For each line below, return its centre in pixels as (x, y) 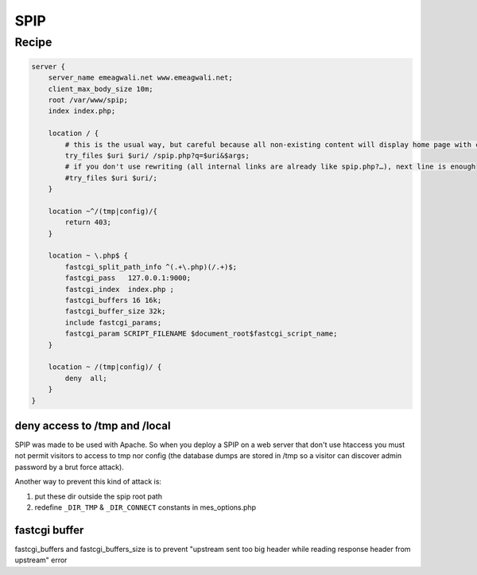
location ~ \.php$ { (88, 256)
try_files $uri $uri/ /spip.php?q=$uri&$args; (157, 155)
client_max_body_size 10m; (101, 89)
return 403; (88, 222)
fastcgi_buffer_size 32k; (115, 311)
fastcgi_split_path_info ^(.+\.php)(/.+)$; (151, 267)
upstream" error (41, 560)
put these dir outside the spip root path (99, 496)
